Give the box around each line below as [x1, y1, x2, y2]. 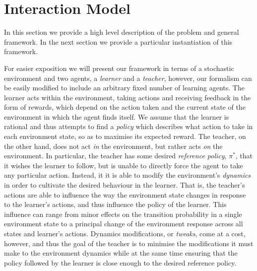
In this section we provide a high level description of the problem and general [4, 27, 239, 37]
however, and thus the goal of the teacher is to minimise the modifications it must [4, 238, 254, 248]
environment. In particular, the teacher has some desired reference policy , [4, 150, 227, 161]
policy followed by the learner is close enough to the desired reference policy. [4, 257, 237, 268]
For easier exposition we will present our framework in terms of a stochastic [4, 63, 234, 73]
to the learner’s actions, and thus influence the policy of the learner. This [4, 199, 227, 209]
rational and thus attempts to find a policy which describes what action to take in [4, 121, 253, 132]
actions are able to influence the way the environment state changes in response [4, 189, 246, 200]
